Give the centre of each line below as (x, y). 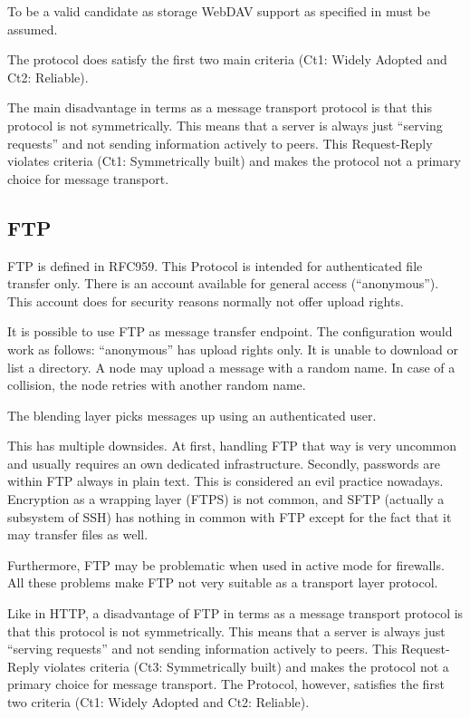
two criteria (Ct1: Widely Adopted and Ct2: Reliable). (158, 702)
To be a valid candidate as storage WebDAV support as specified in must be (219, 11)
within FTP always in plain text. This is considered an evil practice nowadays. (225, 481)
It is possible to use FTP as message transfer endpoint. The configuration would (230, 331)
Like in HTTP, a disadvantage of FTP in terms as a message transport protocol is (235, 613)
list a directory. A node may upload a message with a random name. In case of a (231, 367)
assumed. (33, 29)
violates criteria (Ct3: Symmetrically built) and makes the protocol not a (246, 666)
